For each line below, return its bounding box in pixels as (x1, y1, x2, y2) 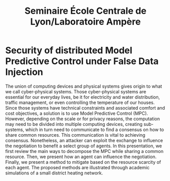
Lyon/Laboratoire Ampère (30, 16, 141, 28)
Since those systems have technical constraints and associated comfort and (5, 105, 165, 111)
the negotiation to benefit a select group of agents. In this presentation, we (5, 143, 162, 149)
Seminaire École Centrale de (24, 5, 147, 17)
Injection (5, 66, 43, 78)
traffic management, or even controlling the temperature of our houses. (5, 99, 155, 106)
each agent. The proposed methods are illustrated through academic (5, 164, 150, 170)
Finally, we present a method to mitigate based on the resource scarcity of (5, 159, 161, 165)
